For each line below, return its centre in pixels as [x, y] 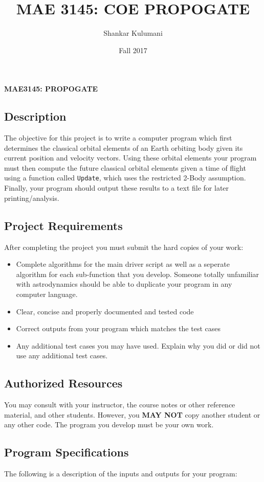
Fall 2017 [133, 50]
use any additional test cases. [62, 355]
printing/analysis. [32, 198]
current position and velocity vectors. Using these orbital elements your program [130, 158]
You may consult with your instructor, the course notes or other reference [120, 405]
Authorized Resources [63, 383]
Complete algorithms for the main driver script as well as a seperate [123, 264]
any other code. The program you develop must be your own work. [109, 424]
